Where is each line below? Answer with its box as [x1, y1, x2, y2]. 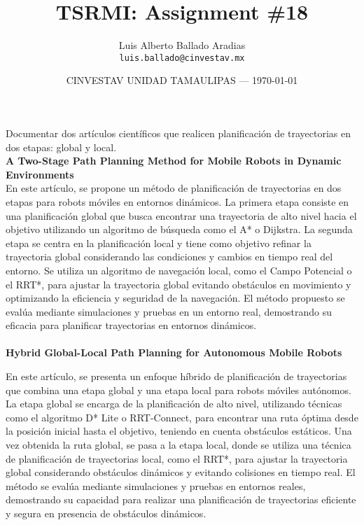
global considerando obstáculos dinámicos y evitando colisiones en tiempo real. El [6, 465, 356, 479]
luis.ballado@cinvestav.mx [119, 52, 245, 63]
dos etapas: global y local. [6, 139, 117, 154]
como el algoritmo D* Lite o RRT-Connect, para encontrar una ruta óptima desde [6, 409, 358, 424]
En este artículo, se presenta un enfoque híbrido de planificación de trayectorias [6, 369, 347, 384]
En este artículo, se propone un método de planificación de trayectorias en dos [6, 181, 342, 195]
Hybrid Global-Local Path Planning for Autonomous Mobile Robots [6, 345, 342, 360]
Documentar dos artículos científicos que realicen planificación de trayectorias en [6, 125, 351, 140]
